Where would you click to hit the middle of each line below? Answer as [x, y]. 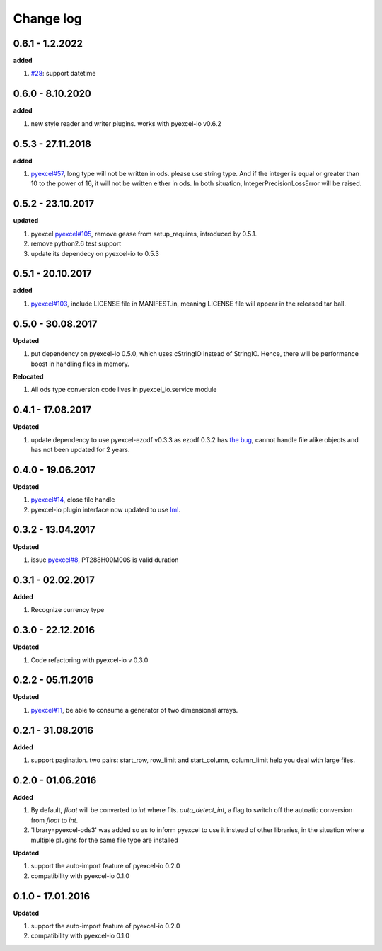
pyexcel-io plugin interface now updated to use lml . [105, 509]
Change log [48, 18]
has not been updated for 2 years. [80, 449]
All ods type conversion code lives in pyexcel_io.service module [124, 390]
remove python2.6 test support [76, 243]
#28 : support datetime [63, 74]
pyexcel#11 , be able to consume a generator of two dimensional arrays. [134, 710]
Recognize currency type [68, 610]
